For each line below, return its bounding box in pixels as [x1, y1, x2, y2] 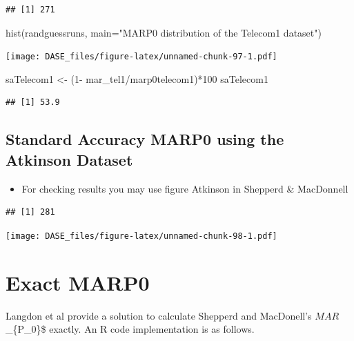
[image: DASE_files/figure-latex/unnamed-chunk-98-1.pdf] [6, 231, 277, 241]
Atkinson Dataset [6, 148, 133, 170]
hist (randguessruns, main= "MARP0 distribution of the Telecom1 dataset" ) [6, 25, 322, 39]
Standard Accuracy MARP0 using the [6, 128, 284, 150]
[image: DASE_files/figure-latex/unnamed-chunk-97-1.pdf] [6, 52, 277, 62]
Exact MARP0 [6, 268, 150, 296]
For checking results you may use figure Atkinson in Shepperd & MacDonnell [21, 181, 348, 195]
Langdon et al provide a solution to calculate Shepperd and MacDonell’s [6, 308, 312, 322]
